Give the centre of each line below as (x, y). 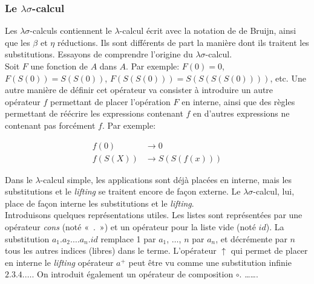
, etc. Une (288, 78)
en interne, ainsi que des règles (238, 101)
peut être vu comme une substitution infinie (210, 262)
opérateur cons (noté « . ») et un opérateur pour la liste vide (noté (130, 227)
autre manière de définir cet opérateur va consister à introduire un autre (139, 90)
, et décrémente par (251, 238)
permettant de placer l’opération (110, 101)
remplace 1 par (128, 238)
